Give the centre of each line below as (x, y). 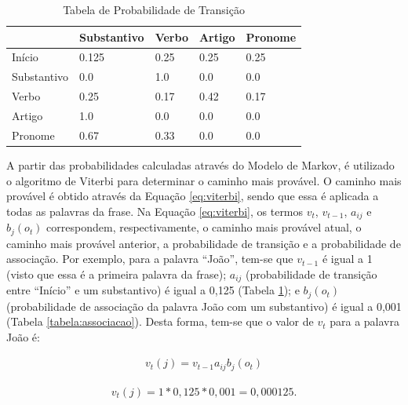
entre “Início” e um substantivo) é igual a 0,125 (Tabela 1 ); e (153, 290)
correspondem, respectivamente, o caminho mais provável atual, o (204, 227)
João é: (23, 336)
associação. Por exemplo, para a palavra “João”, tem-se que (150, 259)
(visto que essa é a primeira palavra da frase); (117, 274)
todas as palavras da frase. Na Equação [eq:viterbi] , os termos (155, 211)
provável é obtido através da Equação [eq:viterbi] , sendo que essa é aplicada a (193, 196)
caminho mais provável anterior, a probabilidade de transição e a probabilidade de (204, 243)
